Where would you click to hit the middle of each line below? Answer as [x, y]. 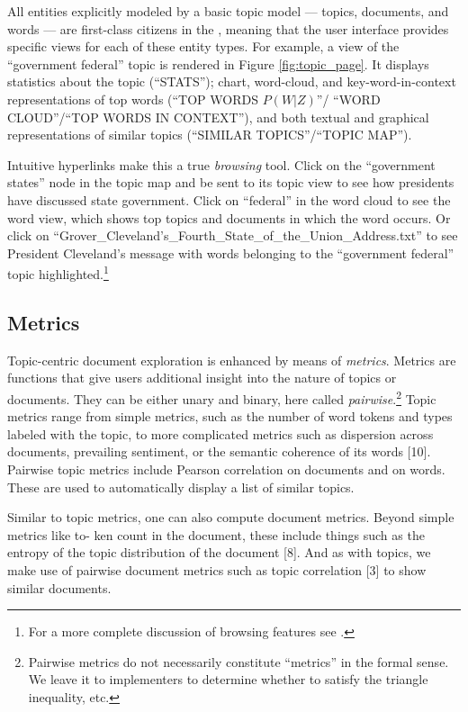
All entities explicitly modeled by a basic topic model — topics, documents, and [228, 11]
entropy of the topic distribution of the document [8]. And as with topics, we [219, 552]
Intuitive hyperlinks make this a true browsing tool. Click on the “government [221, 164]
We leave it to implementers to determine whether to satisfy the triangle [228, 679]
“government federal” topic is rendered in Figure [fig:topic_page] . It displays [218, 63]
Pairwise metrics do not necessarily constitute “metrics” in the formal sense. [238, 661]
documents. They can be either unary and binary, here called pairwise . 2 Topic [222, 397]
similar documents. [59, 587]
